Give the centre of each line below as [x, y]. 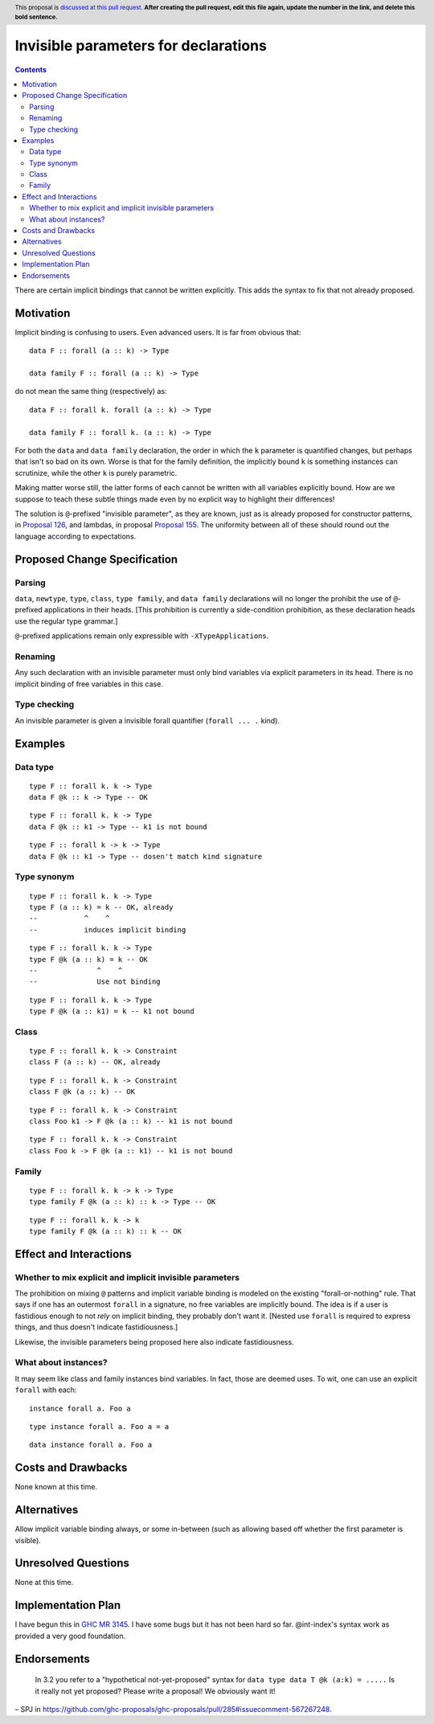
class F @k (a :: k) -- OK [82, 1092]
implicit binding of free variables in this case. [89, 684]
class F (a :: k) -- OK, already [95, 1062]
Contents [31, 69]
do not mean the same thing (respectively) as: [91, 391]
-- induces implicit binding [108, 930]
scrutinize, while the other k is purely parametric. [96, 473]
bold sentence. [36, 17]
